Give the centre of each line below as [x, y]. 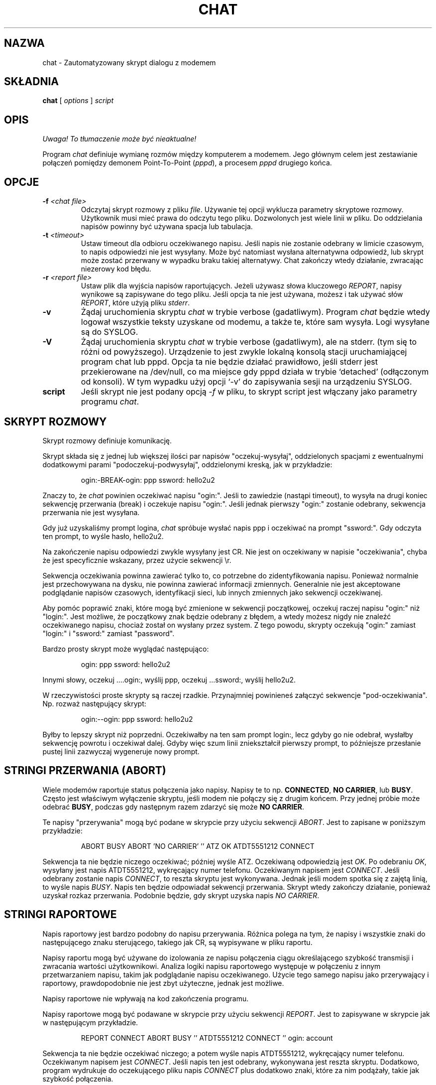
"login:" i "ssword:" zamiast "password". [109, 633]
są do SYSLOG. [109, 332]
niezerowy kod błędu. [116, 269]
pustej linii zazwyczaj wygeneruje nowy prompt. [121, 751]
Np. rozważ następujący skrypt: [94, 703]
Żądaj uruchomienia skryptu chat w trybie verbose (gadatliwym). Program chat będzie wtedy [255, 312]
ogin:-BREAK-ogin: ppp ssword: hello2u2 [148, 480]
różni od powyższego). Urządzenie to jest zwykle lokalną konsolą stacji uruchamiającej [244, 352]
